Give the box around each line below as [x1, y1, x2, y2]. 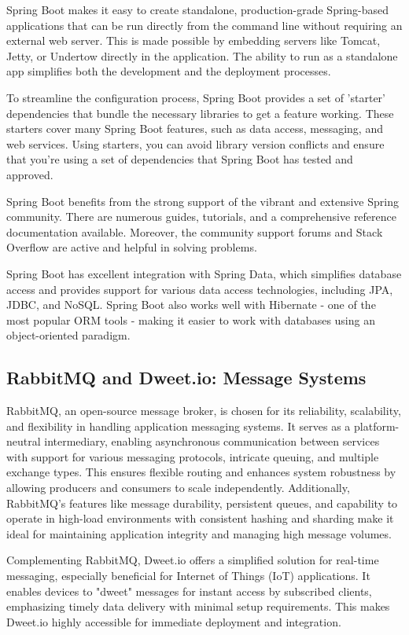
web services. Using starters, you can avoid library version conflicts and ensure [6, 135, 385, 152]
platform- [354, 417, 400, 434]
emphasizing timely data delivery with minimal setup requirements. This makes [6, 598, 390, 615]
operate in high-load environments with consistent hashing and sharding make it [6, 510, 394, 527]
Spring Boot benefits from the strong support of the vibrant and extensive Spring [6, 193, 399, 209]
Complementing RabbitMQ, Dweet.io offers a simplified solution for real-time [6, 552, 379, 568]
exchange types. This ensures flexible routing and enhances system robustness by [6, 464, 396, 480]
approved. [6, 166, 53, 182]
